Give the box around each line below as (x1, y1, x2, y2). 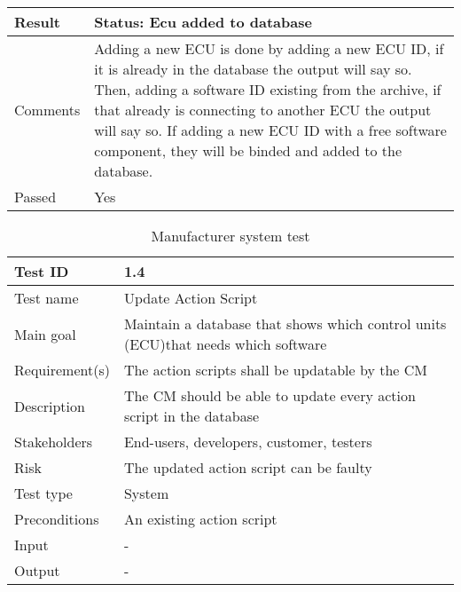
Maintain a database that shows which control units (123, 313, 447, 334)
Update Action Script (123, 288, 258, 308)
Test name (14, 288, 79, 308)
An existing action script (123, 509, 277, 529)
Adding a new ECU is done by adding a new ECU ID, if (94, 38, 444, 59)
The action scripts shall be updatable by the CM (123, 359, 428, 380)
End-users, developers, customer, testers (123, 431, 372, 452)
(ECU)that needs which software (123, 334, 327, 354)
